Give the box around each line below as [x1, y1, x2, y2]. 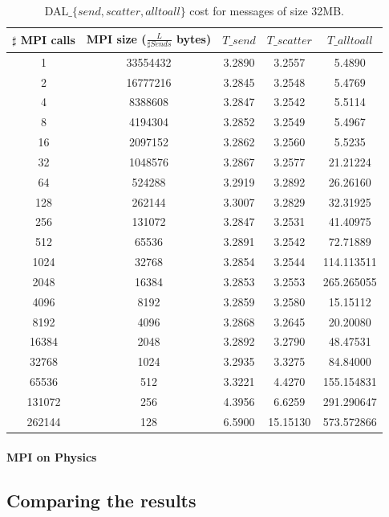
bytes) [176, 30, 212, 47]
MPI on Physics [6, 448, 97, 465]
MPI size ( [86, 30, 147, 47]
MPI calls [20, 31, 75, 48]
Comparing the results [6, 487, 197, 512]
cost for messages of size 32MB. [189, 2, 344, 18]
